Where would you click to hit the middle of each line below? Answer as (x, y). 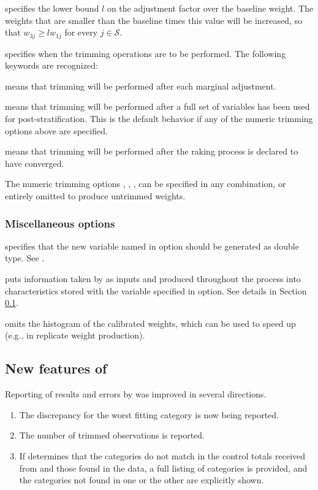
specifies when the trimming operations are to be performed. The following (146, 53)
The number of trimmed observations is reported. (112, 435)
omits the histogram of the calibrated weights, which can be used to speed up (150, 323)
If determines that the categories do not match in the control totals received (162, 455)
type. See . (25, 258)
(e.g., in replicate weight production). (75, 335)
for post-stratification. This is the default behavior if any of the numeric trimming (159, 119)
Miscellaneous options (60, 223)
